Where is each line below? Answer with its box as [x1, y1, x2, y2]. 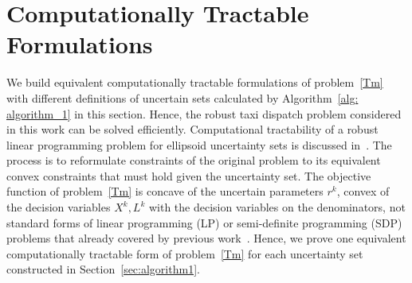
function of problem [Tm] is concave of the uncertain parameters [6, 183, 324, 200]
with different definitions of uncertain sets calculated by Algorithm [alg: [6, 89, 359, 106]
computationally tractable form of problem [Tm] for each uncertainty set [6, 245, 363, 262]
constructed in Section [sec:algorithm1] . [6, 261, 200, 277]
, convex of [336, 183, 390, 200]
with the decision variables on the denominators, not [148, 199, 406, 215]
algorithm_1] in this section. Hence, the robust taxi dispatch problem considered [6, 105, 402, 122]
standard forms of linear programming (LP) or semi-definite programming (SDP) [6, 214, 402, 231]
